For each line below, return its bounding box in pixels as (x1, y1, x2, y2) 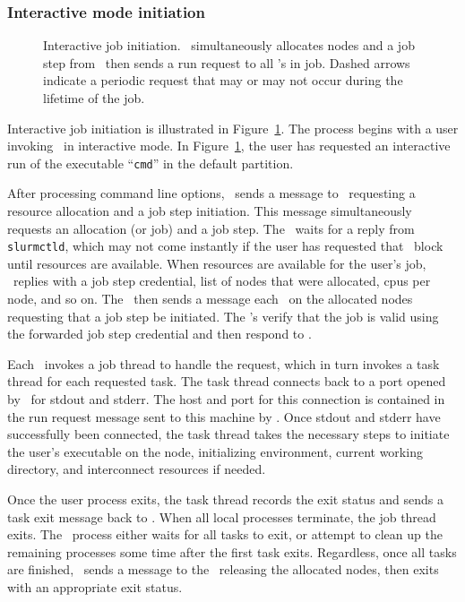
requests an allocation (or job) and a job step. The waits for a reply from (7, 219, 415, 237)
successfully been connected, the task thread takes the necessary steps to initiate (7, 425, 450, 443)
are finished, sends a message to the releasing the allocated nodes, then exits (7, 560, 439, 579)
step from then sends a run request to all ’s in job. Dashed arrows (43, 53, 410, 72)
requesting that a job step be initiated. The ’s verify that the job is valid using (7, 306, 439, 325)
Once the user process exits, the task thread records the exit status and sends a (7, 490, 444, 508)
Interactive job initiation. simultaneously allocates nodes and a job (43, 36, 415, 55)
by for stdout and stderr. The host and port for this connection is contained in (7, 390, 445, 408)
